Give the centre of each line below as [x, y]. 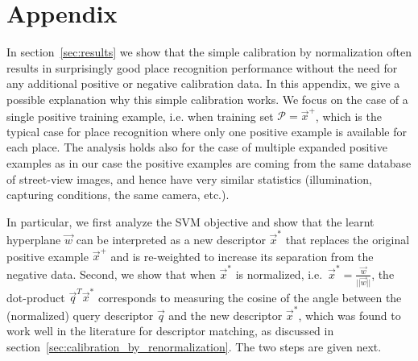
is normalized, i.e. [279, 274]
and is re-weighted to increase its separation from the [242, 256]
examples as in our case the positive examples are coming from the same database [209, 163]
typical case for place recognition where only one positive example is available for [207, 131]
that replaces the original [348, 240]
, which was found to [350, 315]
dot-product [36, 297]
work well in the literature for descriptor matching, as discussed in [170, 331]
